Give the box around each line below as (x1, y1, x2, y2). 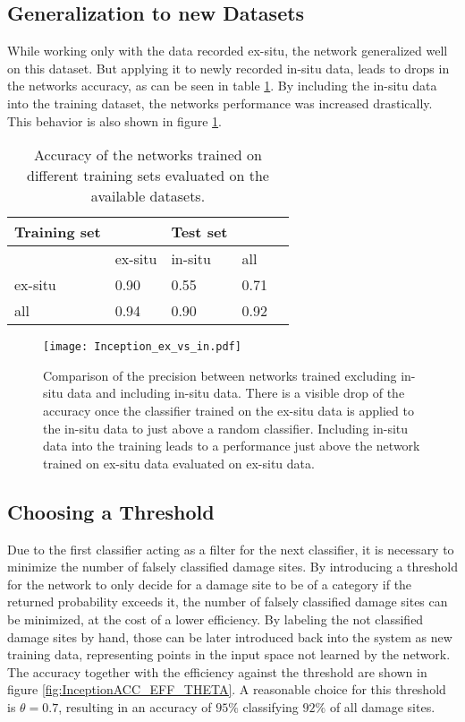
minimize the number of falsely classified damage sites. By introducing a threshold (7, 557, 458, 576)
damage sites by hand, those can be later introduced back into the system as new (7, 627, 452, 646)
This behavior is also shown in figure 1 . (7, 111, 222, 130)
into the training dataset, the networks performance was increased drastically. (7, 93, 433, 112)
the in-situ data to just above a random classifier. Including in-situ (43, 418, 409, 437)
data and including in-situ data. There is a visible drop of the (67, 383, 405, 402)
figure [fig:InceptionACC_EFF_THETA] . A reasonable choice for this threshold (7, 680, 446, 699)
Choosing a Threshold (7, 497, 215, 525)
